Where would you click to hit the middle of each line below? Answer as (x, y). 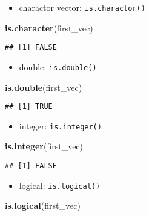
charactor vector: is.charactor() (82, 7)
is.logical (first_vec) (43, 205)
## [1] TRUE (29, 107)
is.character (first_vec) (49, 28)
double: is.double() (58, 66)
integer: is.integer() (60, 126)
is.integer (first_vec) (44, 146)
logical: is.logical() (60, 185)
